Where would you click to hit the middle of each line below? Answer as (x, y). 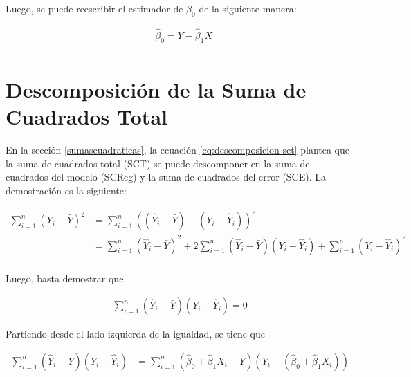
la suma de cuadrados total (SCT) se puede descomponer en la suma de (158, 163)
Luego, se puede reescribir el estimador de (94, 8)
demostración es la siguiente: (66, 190)
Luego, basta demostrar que (65, 278)
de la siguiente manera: (248, 8)
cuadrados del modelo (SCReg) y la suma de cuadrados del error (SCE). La (166, 177)
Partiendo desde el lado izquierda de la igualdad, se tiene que (135, 334)
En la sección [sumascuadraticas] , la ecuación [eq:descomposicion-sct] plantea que (177, 150)
